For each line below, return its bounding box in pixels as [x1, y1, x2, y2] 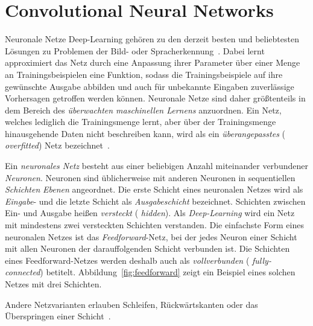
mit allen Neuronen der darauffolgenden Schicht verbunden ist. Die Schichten [5, 242, 290, 255]
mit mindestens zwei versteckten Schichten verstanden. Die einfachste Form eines [5, 219, 304, 231]
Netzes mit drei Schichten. [5, 278, 102, 290]
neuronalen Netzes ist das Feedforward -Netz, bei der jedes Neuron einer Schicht [5, 230, 297, 243]
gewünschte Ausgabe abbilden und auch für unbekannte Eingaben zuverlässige [5, 80, 294, 92]
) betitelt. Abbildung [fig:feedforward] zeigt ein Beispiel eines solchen [40, 266, 296, 278]
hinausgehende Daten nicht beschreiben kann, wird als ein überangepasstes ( [5, 127, 285, 139]
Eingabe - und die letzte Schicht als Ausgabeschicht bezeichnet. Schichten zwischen [5, 194, 306, 207]
